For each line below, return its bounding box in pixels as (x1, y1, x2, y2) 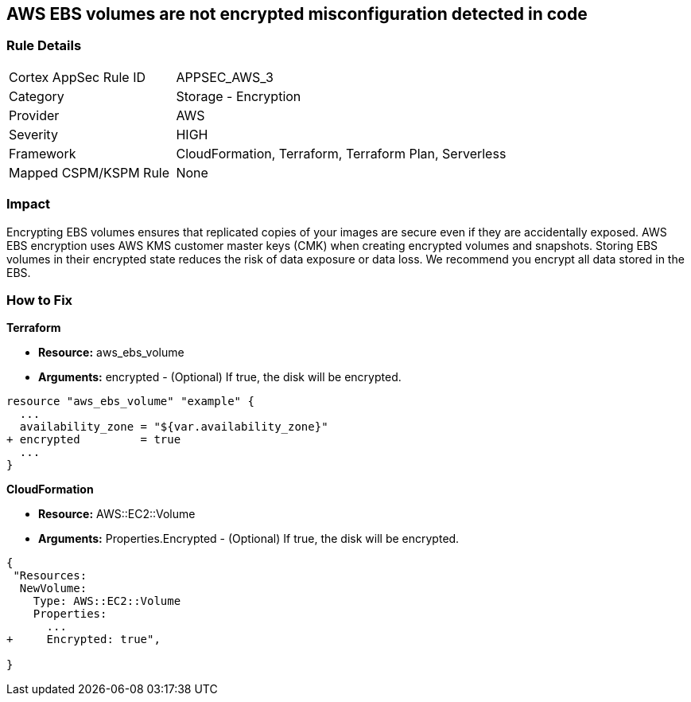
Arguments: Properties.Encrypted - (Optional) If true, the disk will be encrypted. (38, 532, 460, 546)
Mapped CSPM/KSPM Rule (9, 164, 170, 181)
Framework (9, 145, 76, 162)
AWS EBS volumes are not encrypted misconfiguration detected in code (6, 4, 588, 24)
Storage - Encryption (176, 88, 301, 104)
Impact (6, 196, 51, 213)
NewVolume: (19, 582, 87, 595)
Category (9, 88, 64, 104)
